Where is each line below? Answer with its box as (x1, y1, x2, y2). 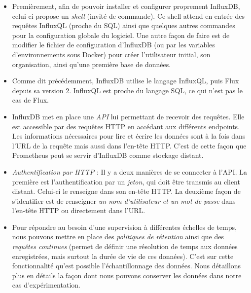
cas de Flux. (12, 95, 49, 105)
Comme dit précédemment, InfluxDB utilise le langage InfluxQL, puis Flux (12, 75, 239, 86)
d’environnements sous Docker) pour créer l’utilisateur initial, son (12, 49, 211, 59)
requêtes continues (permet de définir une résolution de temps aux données (12, 241, 238, 252)
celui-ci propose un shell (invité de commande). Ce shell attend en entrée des (12, 10, 245, 21)
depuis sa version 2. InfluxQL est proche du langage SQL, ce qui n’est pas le (12, 85, 243, 95)
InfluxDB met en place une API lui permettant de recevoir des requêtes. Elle (12, 111, 245, 121)
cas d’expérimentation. (12, 280, 80, 290)
